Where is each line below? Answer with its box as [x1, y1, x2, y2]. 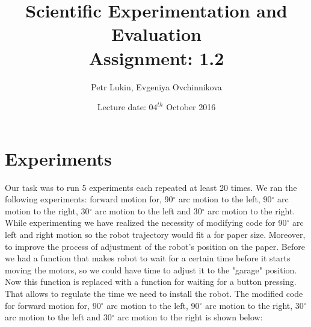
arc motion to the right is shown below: [117, 311, 263, 323]
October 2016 [166, 101, 216, 113]
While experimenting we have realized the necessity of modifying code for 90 [5, 216, 287, 229]
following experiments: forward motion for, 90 [5, 193, 173, 205]
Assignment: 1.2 [88, 45, 224, 70]
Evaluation [111, 22, 202, 46]
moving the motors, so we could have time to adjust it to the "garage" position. [5, 263, 297, 276]
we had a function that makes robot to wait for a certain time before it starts [5, 252, 291, 264]
